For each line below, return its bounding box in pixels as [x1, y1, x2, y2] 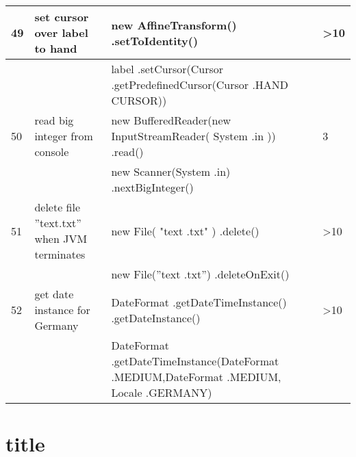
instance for [34, 302, 90, 317]
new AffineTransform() [111, 16, 237, 33]
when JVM [34, 231, 88, 246]
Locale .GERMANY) [111, 384, 212, 400]
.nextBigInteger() [111, 179, 194, 195]
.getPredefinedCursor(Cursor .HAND [111, 77, 289, 92]
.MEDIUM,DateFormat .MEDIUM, [111, 369, 281, 384]
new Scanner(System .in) [111, 164, 231, 179]
